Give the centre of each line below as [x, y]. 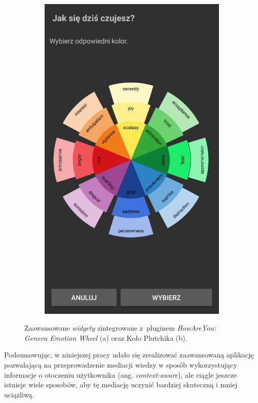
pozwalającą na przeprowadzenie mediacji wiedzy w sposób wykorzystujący [121, 364]
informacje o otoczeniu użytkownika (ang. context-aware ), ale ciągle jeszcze [120, 374]
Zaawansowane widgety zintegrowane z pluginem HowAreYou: [120, 328]
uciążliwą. [19, 394]
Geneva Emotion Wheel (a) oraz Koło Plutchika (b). [106, 337]
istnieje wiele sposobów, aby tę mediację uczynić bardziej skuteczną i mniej [121, 385]
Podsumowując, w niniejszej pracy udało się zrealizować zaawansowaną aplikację [129, 355]
